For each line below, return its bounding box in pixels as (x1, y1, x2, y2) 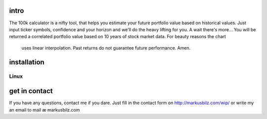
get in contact (9, 87, 53, 95)
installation (9, 58, 44, 66)
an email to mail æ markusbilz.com (9, 107, 80, 113)
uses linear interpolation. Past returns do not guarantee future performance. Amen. (21, 45, 191, 51)
